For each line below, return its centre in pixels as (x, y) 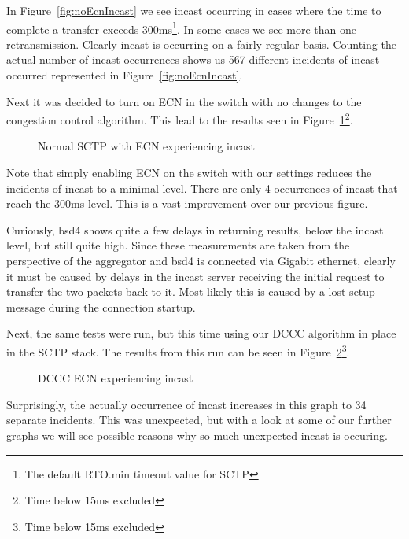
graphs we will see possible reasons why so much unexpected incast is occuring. (197, 436)
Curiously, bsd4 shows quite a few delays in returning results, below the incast (195, 229)
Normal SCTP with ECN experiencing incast (146, 146)
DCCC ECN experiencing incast (116, 378)
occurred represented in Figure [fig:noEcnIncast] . (125, 75)
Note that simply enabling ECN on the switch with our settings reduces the (189, 173)
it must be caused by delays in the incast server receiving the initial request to (195, 276)
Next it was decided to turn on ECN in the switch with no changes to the (184, 101)
